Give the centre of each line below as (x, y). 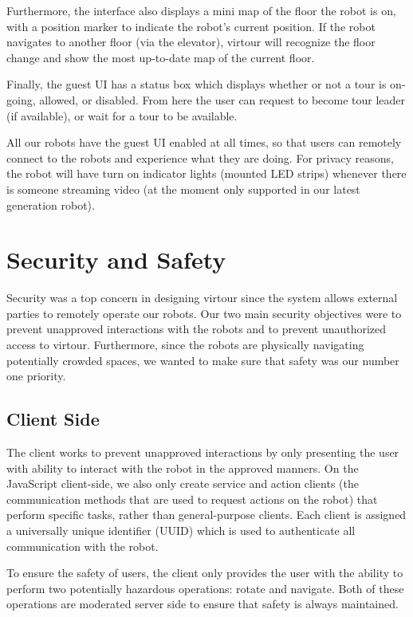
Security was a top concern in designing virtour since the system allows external (202, 298)
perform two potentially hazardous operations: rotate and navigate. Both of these (205, 588)
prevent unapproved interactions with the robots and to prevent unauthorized (197, 329)
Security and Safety (116, 259)
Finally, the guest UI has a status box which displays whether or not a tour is (197, 84)
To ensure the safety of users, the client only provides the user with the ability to (205, 573)
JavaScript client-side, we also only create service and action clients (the (183, 483)
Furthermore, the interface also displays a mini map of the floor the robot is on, (201, 10)
